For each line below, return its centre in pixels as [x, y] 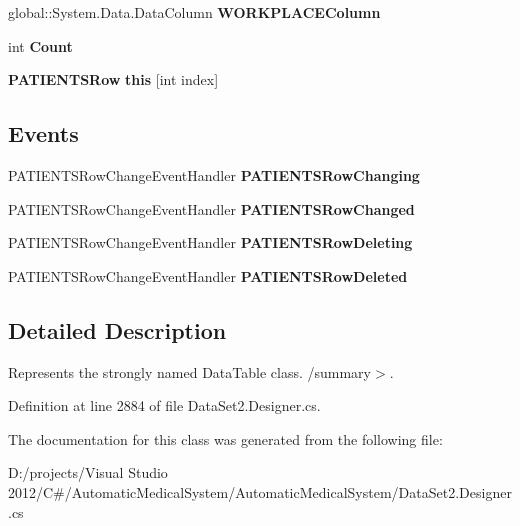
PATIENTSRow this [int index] [113, 79]
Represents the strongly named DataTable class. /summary [189, 371]
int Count [40, 45]
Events [43, 133]
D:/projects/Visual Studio [88, 472]
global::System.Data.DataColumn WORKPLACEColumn [194, 12]
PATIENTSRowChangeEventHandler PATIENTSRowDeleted [208, 275]
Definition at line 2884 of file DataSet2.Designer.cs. [164, 405]
